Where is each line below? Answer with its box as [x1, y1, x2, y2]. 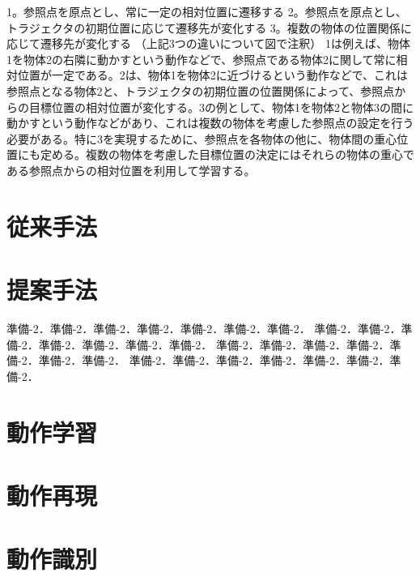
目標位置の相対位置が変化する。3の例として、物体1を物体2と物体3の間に [28, 98, 414, 115]
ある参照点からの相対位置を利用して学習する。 [6, 161, 256, 178]
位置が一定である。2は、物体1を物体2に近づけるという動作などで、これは [17, 66, 409, 83]
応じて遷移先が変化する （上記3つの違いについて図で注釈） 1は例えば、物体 [6, 35, 410, 52]
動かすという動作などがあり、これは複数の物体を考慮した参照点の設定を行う [6, 114, 414, 131]
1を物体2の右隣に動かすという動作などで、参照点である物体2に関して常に [6, 50, 397, 67]
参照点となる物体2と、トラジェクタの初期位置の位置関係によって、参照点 [6, 82, 395, 99]
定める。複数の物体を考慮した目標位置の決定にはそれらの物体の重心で [40, 146, 414, 163]
